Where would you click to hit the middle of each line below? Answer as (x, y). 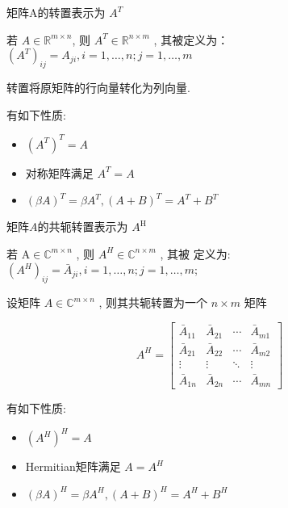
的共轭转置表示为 (83, 227)
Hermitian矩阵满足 (73, 466)
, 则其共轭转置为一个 (153, 302)
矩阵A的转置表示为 (56, 12)
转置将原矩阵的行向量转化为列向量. (98, 87)
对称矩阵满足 (59, 172)
